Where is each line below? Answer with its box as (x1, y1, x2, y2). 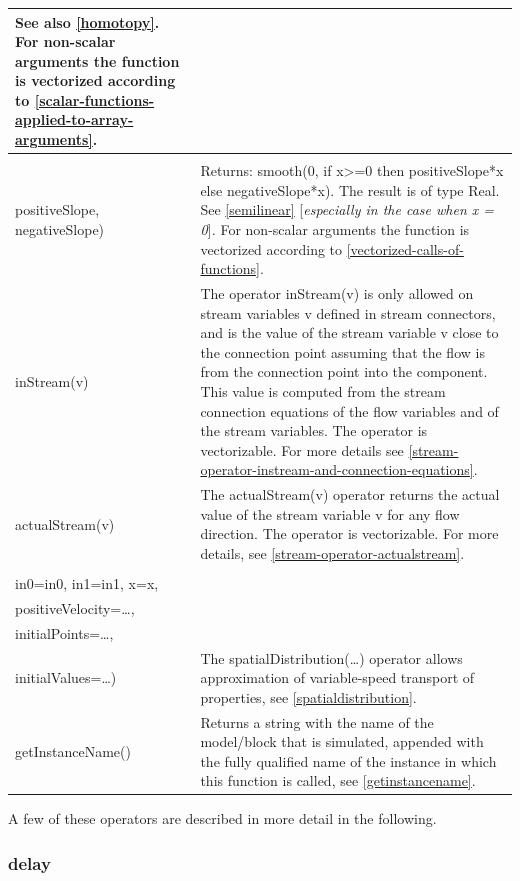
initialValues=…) (15, 667, 117, 688)
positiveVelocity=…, (15, 597, 135, 618)
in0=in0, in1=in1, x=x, (15, 573, 159, 594)
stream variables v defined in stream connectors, (200, 302, 496, 323)
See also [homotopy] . (15, 11, 160, 32)
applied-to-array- (15, 109, 134, 130)
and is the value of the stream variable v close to (200, 322, 499, 343)
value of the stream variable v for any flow (200, 503, 460, 524)
